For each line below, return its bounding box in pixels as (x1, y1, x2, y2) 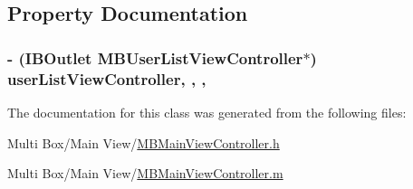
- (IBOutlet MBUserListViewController (7, 46, 303, 69)
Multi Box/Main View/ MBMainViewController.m (7, 164, 283, 183)
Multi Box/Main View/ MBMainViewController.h (7, 133, 280, 152)
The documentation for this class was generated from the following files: (7, 102, 407, 121)
